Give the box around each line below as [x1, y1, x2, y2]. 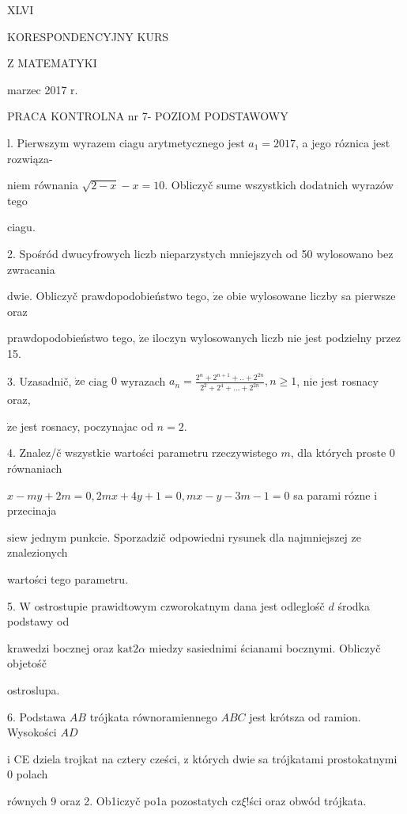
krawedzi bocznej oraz [7, 639, 114, 656]
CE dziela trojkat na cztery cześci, [13, 750, 180, 766]
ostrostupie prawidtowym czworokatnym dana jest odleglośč [34, 597, 325, 614]
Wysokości [7, 724, 57, 740]
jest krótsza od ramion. [249, 708, 361, 725]
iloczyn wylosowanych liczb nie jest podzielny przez [153, 329, 401, 346]
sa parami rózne [293, 486, 371, 503]
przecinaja [7, 502, 57, 519]
